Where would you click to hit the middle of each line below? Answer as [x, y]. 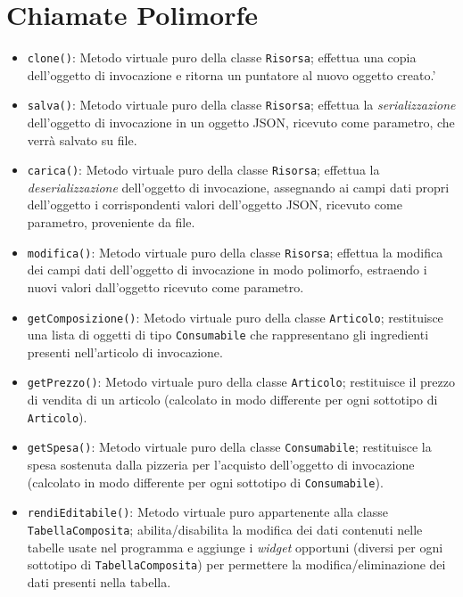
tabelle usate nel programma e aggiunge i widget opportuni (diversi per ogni [235, 547]
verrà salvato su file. [82, 139]
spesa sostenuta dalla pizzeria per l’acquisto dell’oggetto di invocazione [221, 464]
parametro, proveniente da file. [111, 222]
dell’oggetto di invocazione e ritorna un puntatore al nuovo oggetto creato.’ [231, 74]
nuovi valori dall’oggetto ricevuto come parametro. [165, 286]
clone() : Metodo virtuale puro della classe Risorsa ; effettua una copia [222, 57]
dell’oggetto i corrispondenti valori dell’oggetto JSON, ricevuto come [215, 204]
